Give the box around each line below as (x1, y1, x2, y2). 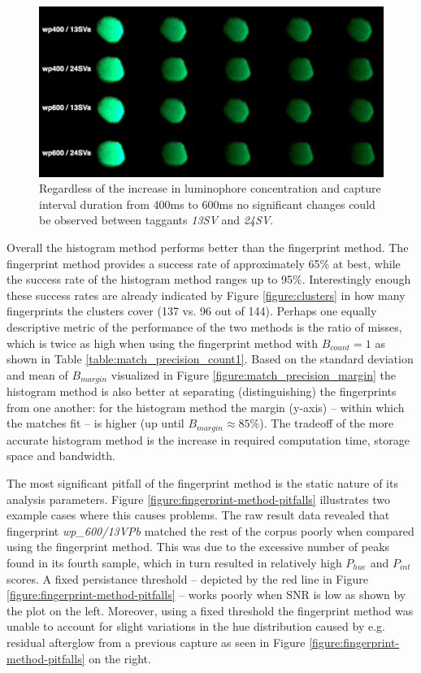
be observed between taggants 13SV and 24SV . (39, 211, 274, 228)
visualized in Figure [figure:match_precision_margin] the (111, 366, 396, 383)
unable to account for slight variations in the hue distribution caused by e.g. (7, 618, 385, 635)
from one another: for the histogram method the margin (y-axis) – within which (7, 398, 405, 415)
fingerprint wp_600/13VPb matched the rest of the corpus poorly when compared (7, 522, 414, 539)
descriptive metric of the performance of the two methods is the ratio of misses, (7, 318, 402, 335)
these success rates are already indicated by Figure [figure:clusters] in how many (7, 286, 406, 303)
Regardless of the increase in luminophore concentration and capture (39, 180, 381, 197)
